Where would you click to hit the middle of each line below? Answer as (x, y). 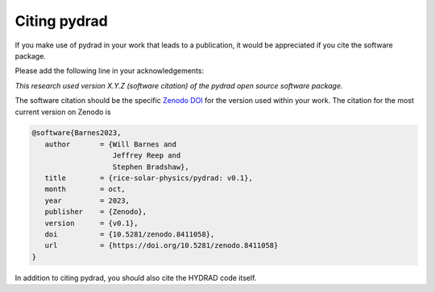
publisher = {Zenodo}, (96, 212)
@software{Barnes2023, (77, 133)
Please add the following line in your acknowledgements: (110, 71)
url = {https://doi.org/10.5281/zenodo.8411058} (162, 246)
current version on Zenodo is (63, 112)
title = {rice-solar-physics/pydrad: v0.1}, (149, 178)
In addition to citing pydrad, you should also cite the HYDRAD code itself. (136, 278)
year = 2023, (87, 200)
